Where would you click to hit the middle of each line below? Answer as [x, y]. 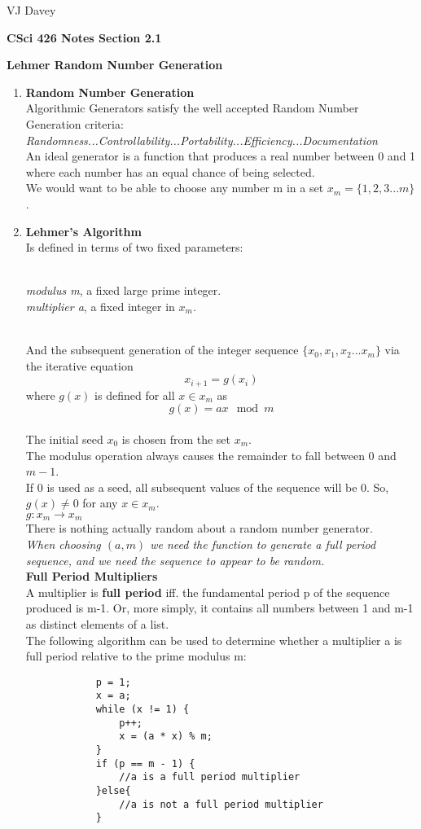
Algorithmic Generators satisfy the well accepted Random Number [192, 108]
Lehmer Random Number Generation [115, 65]
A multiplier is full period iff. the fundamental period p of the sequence [208, 592]
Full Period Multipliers [92, 576]
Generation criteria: [75, 123]
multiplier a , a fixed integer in [100, 306]
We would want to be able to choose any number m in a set [175, 188]
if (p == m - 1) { [145, 763]
